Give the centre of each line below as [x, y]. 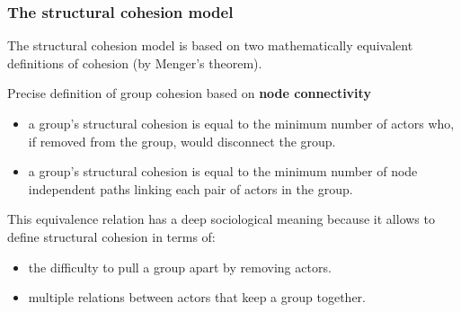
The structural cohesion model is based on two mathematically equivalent [210, 45]
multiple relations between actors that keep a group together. [197, 297]
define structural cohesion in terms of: [111, 236]
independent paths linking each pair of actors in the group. [191, 188]
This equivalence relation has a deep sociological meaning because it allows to [221, 219]
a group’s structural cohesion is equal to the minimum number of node [223, 171]
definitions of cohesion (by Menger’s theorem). [135, 62]
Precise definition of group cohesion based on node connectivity [189, 93]
